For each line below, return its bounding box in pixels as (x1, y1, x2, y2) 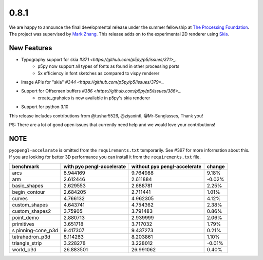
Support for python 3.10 (21, 104, 69, 110)
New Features (9, 44, 52, 52)
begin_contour (12, 188, 45, 195)
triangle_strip (12, 240, 42, 246)
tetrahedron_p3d (12, 233, 51, 240)
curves (12, 195, 28, 202)
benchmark (12, 163, 39, 170)
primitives (12, 221, 35, 227)
